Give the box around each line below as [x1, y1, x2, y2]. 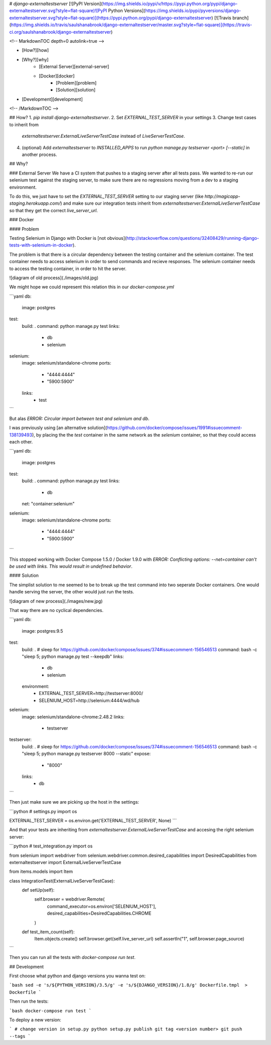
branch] [232, 15, 249, 21]
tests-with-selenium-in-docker [9, 242, 73, 248]
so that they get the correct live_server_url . [9, 207, 98, 213]
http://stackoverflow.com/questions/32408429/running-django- [126, 235, 259, 241]
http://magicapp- [204, 193, 240, 199]
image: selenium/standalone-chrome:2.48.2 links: [22, 714, 125, 720]
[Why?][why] [22, 56, 49, 62]
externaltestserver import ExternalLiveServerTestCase [9, 859, 121, 865]
